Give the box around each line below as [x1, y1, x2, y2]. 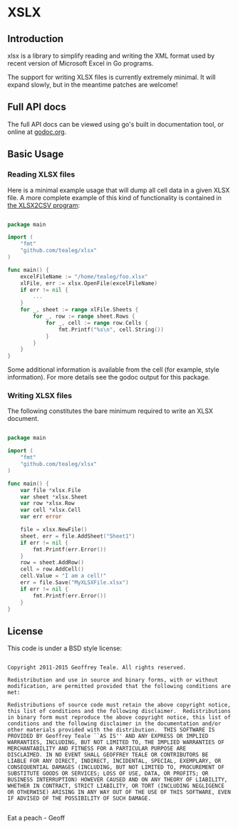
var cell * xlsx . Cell [20, 506, 81, 513]
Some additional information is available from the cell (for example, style [7, 365, 219, 374]
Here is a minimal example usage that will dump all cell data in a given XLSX [7, 186, 230, 194]
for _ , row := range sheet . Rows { [33, 313, 135, 320]
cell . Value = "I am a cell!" [20, 573, 107, 580]
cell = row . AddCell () [20, 565, 84, 573]
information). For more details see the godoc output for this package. [7, 373, 210, 382]
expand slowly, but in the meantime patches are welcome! [7, 80, 178, 89]
